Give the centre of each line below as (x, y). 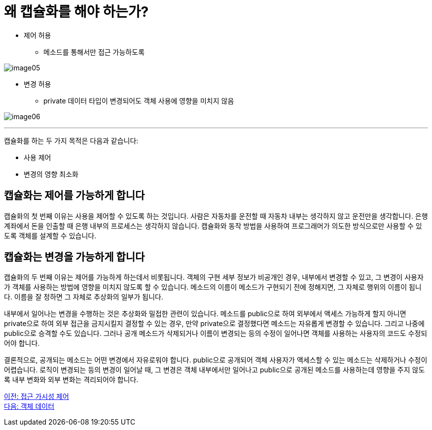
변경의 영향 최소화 (51, 174)
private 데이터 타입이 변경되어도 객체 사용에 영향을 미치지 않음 (139, 100)
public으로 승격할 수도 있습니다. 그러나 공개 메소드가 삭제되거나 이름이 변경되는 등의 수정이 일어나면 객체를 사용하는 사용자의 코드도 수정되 (216, 333)
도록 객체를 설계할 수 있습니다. (50, 235)
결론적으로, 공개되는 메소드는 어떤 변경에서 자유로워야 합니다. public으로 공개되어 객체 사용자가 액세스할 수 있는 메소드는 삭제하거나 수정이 (216, 360)
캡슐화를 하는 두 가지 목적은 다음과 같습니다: (71, 140)
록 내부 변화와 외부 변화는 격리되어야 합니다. (71, 380)
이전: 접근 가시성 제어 (36, 397)
